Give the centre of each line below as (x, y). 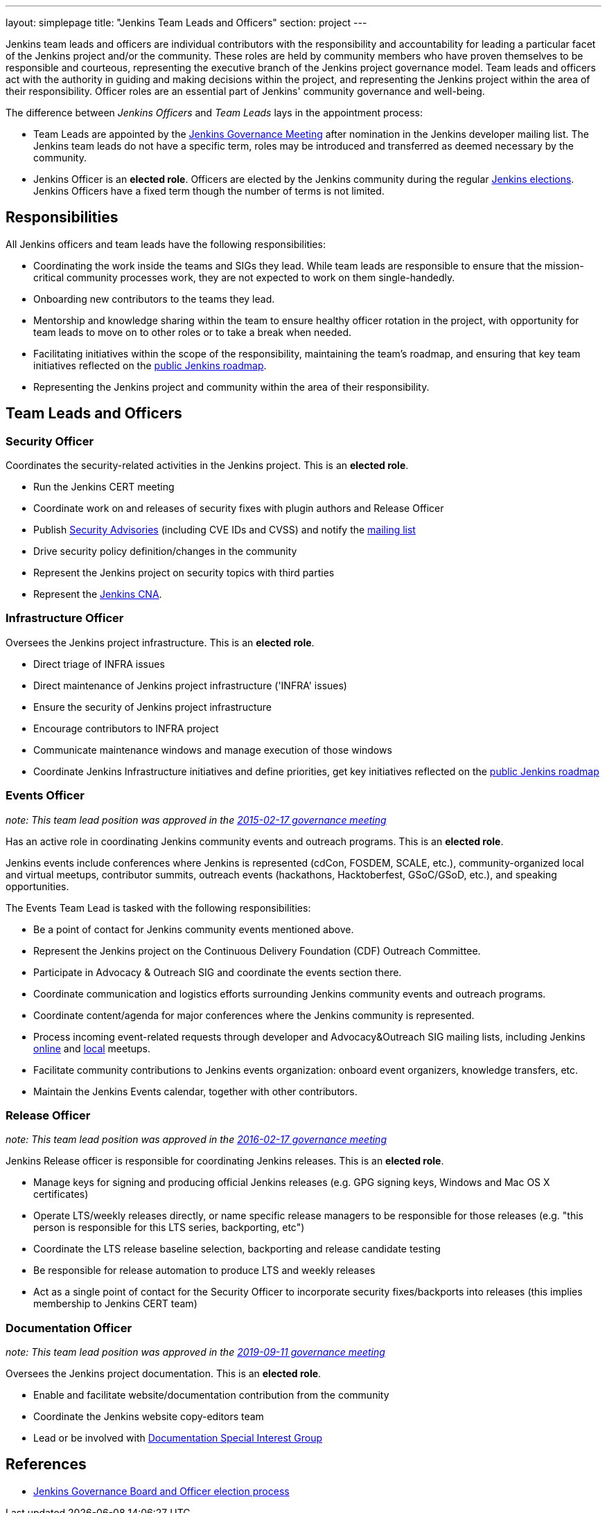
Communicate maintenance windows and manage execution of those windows (213, 750)
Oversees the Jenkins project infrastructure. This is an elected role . (160, 642)
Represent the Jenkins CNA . (98, 594)
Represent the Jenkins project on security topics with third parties (184, 573)
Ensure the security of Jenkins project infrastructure (152, 707)
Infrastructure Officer (65, 618)
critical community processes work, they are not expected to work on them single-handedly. (244, 277)
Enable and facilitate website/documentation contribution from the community (211, 1395)
